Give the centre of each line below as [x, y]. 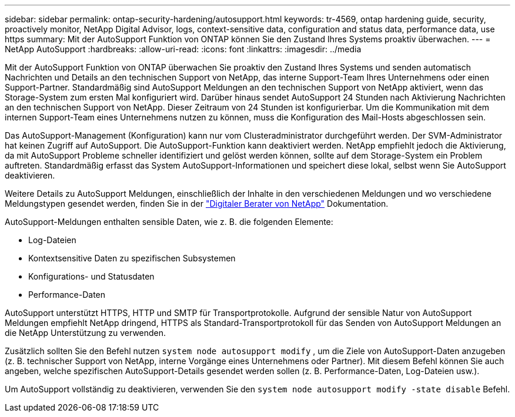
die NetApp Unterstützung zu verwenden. [86, 333]
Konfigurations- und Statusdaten [91, 276]
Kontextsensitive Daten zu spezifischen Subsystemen [132, 258]
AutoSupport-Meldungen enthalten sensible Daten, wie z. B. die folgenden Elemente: [169, 222]
